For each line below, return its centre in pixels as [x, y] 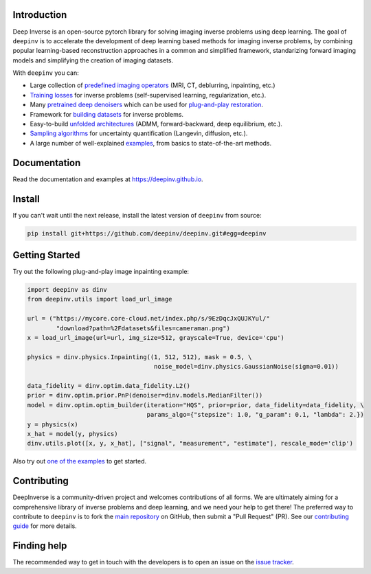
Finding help [40, 546]
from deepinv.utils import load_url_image [100, 299]
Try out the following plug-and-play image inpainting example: [101, 272]
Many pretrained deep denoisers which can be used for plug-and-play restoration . [147, 105]
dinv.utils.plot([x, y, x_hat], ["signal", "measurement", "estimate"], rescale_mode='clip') [190, 444]
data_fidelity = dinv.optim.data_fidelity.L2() [109, 386]
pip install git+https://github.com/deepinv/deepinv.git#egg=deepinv [147, 233]
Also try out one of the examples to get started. [80, 461]
